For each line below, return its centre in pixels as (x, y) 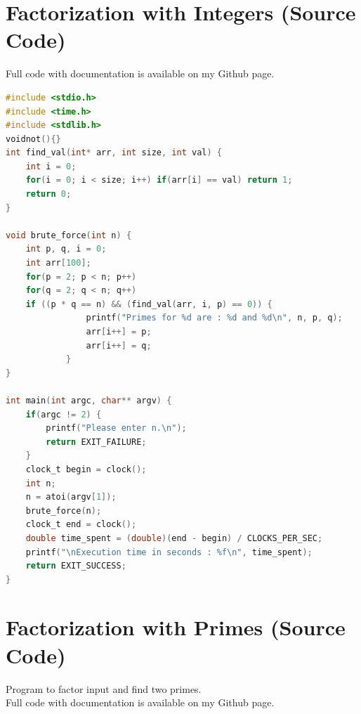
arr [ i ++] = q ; (119, 345)
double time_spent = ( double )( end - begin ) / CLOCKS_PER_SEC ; (174, 538)
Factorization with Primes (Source (176, 627)
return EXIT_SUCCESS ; (76, 566)
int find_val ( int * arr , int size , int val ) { (114, 153)
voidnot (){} (33, 139)
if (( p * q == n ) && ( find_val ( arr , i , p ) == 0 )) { (149, 304)
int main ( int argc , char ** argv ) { (89, 400)
